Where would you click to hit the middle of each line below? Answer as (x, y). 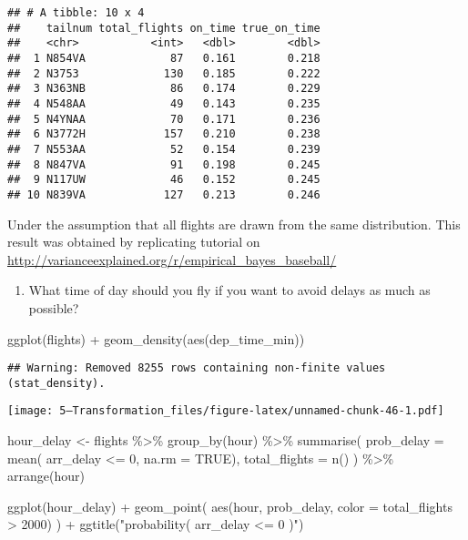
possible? (54, 307)
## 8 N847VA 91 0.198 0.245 (164, 164)
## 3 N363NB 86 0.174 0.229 (164, 89)
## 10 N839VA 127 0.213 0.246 (164, 194)
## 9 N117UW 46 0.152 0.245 (164, 180)
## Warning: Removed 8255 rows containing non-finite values (197, 368)
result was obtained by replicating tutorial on (134, 242)
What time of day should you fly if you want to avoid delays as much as (229, 290)
